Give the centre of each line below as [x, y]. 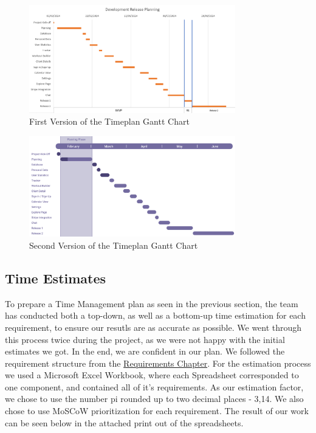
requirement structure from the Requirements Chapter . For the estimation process [158, 363]
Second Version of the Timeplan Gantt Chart [114, 245]
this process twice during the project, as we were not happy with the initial [145, 339]
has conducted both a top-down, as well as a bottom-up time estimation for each [155, 315]
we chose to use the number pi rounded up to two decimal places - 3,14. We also [154, 399]
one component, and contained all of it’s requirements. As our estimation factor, [154, 386]
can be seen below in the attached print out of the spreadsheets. [124, 422]
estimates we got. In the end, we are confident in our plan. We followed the [145, 351]
